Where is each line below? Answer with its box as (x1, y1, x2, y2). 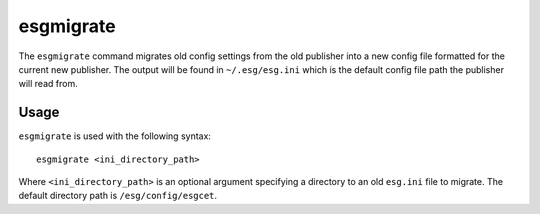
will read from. (18, 78, 79, 90)
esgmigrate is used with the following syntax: (18, 130, 212, 142)
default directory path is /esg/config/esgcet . (18, 190, 218, 202)
